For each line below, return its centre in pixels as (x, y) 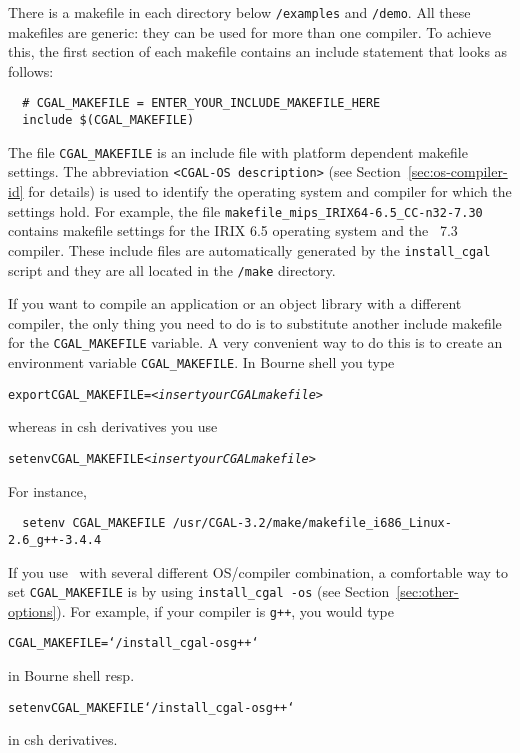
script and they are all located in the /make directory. (172, 269)
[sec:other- (427, 591)
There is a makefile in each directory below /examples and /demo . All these (239, 12)
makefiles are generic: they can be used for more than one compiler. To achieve (249, 31)
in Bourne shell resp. (71, 675)
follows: (31, 70)
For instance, (47, 490)
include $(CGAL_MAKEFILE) (108, 120)
